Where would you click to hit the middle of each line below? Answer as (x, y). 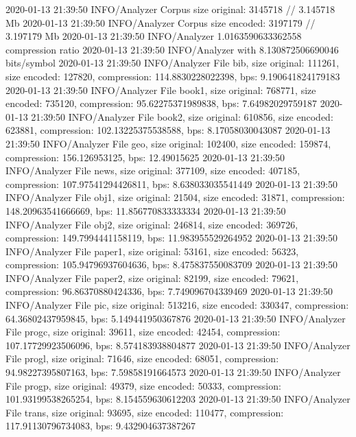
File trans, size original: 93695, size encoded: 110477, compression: (145, 412)
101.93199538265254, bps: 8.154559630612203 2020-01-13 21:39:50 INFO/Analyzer (178, 399)
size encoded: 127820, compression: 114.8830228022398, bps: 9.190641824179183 (173, 76)
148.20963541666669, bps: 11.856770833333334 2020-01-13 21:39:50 (146, 210)
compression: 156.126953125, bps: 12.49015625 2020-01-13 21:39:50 (145, 157)
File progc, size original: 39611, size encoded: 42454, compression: (143, 332)
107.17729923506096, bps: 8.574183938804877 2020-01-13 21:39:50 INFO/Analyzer (178, 345)
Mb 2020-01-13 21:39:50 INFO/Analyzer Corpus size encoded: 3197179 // (161, 22)
